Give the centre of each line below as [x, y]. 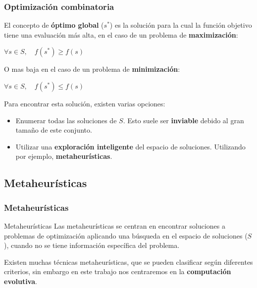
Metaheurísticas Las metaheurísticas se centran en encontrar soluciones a [115, 225]
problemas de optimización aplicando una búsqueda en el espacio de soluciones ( [126, 235]
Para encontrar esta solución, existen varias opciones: [85, 103]
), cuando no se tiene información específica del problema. [92, 245]
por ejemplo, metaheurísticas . [64, 156]
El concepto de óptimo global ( [54, 25]
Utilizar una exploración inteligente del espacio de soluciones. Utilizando [130, 146]
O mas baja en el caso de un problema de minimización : [92, 69]
